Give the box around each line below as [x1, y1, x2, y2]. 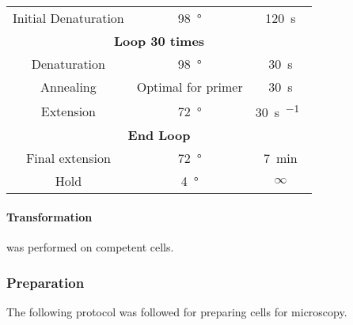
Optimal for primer [136, 77, 243, 96]
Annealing [40, 77, 97, 96]
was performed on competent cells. [6, 239, 174, 255]
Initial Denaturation [13, 9, 124, 27]
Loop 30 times [113, 32, 205, 50]
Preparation [6, 272, 85, 292]
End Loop [127, 126, 191, 145]
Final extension [25, 149, 111, 168]
